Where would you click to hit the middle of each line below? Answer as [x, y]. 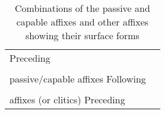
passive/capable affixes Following [78, 79]
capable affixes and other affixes [82, 22]
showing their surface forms [82, 35]
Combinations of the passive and [82, 8]
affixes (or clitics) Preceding [67, 99]
